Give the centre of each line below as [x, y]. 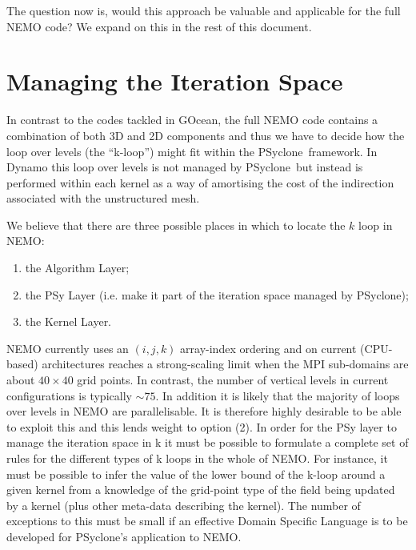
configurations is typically [69, 395]
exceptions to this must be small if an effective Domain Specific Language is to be [207, 521]
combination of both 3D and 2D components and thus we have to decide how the [206, 135]
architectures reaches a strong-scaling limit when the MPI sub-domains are [225, 364]
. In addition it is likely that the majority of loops [278, 395]
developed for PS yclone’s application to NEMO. [124, 536]
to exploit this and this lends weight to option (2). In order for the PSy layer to [202, 426]
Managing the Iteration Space [175, 81]
